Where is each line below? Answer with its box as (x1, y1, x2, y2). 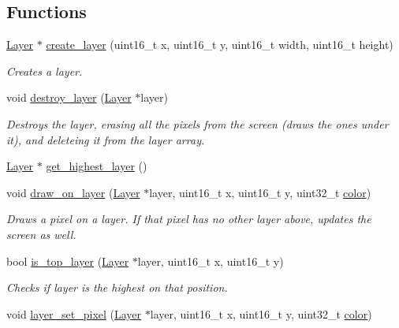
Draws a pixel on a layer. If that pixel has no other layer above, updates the (6, 211, 371, 227)
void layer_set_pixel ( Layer (6, 305, 142, 322)
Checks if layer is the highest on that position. (6, 279, 228, 296)
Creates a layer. (6, 62, 83, 79)
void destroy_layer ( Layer (6, 89, 132, 106)
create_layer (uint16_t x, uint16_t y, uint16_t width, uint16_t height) (46, 36, 393, 53)
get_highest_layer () (46, 158, 147, 174)
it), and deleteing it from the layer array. (6, 131, 205, 147)
